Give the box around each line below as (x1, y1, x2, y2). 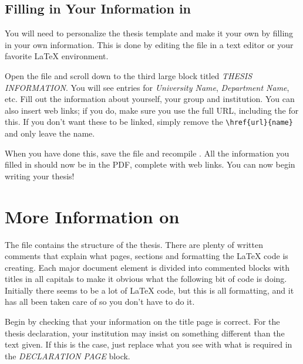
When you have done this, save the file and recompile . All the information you (5, 147, 289, 159)
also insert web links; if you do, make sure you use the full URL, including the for (5, 104, 299, 116)
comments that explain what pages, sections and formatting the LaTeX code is (5, 250, 288, 262)
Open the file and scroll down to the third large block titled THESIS (5, 69, 253, 81)
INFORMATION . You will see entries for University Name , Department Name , (5, 81, 289, 93)
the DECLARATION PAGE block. (5, 349, 130, 362)
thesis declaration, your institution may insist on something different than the (5, 326, 285, 339)
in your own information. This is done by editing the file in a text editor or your (5, 38, 294, 50)
